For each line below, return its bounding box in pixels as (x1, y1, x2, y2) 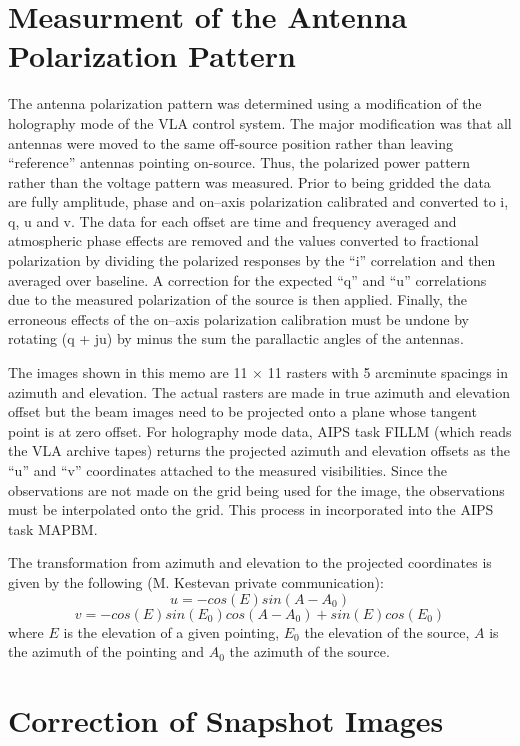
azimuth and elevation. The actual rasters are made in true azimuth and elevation (8, 381, 510, 402)
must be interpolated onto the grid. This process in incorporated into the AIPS (8, 499, 494, 520)
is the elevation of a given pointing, (63, 621, 280, 642)
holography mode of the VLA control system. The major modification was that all (8, 112, 512, 133)
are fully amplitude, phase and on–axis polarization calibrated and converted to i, (8, 191, 509, 212)
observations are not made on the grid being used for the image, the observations (8, 479, 505, 500)
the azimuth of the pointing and (8, 641, 205, 662)
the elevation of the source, (304, 621, 470, 642)
